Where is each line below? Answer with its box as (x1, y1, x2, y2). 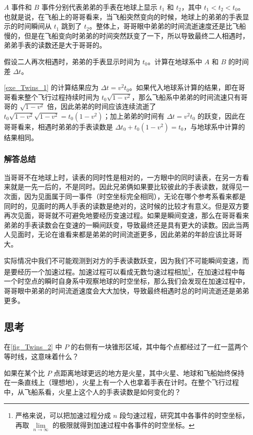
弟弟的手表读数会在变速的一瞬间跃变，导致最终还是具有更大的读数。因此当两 (4, 219, 249, 230)
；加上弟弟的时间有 (103, 110, 165, 121)
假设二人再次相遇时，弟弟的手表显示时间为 (4, 56, 140, 66)
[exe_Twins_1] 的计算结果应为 (4, 82, 99, 92)
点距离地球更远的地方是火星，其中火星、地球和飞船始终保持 (54, 367, 245, 378)
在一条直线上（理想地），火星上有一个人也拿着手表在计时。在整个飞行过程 (4, 377, 239, 387)
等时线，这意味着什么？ (4, 351, 79, 361)
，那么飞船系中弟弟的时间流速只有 (131, 91, 241, 102)
